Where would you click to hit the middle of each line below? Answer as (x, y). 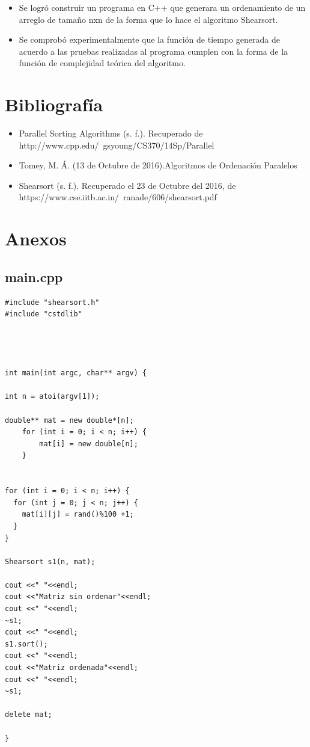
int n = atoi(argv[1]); (52, 397)
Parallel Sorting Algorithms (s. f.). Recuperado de (111, 133)
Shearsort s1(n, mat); (50, 561)
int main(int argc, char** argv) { (76, 373)
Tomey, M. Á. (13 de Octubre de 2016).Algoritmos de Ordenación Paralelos (158, 165)
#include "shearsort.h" (52, 302)
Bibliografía (54, 104)
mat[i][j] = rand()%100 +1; (78, 515)
